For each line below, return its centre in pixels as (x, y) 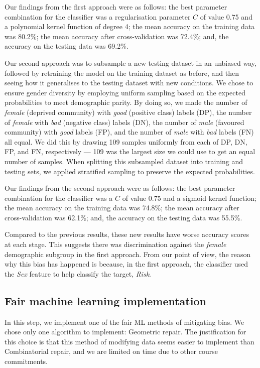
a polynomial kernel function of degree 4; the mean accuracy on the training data (130, 26)
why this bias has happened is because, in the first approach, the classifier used (126, 264)
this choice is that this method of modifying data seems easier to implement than (129, 341)
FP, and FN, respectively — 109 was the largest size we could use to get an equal (130, 151)
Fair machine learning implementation (105, 300)
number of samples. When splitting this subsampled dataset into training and (124, 161)
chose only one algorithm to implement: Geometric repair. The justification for (125, 332)
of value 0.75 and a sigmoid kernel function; (189, 198)
